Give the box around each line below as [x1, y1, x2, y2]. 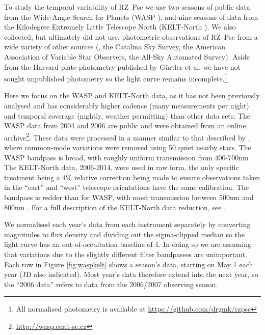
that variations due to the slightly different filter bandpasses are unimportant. [4, 248, 248, 259]
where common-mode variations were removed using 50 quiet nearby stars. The [4, 142, 251, 153]
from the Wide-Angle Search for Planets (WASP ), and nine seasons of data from [4, 11, 258, 22]
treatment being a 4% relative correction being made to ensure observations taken [4, 172, 260, 182]
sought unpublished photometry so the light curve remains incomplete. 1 [4, 72, 228, 83]
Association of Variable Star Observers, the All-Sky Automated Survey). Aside [4, 51, 250, 62]
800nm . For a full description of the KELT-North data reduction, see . [4, 202, 226, 212]
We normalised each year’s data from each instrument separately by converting [4, 219, 251, 230]
